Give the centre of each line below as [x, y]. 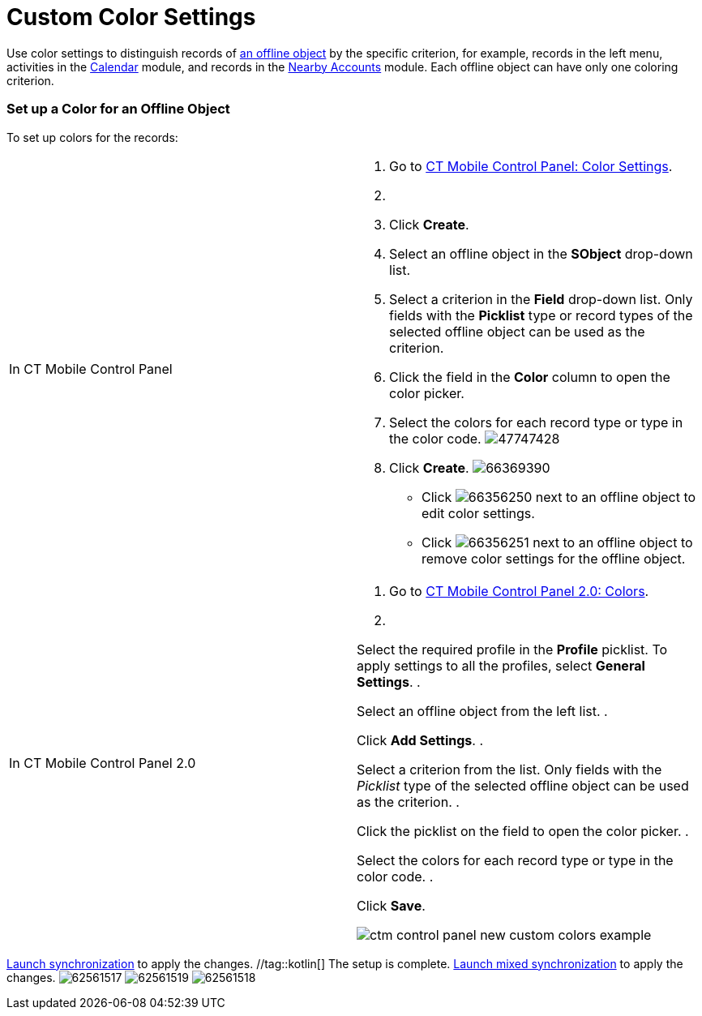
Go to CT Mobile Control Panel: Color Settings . [531, 166]
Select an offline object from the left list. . [482, 711]
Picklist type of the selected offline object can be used [523, 785]
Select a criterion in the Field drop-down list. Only [541, 299]
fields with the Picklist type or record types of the [541, 315]
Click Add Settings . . [420, 740]
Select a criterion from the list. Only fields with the [509, 769]
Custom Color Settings [131, 17]
